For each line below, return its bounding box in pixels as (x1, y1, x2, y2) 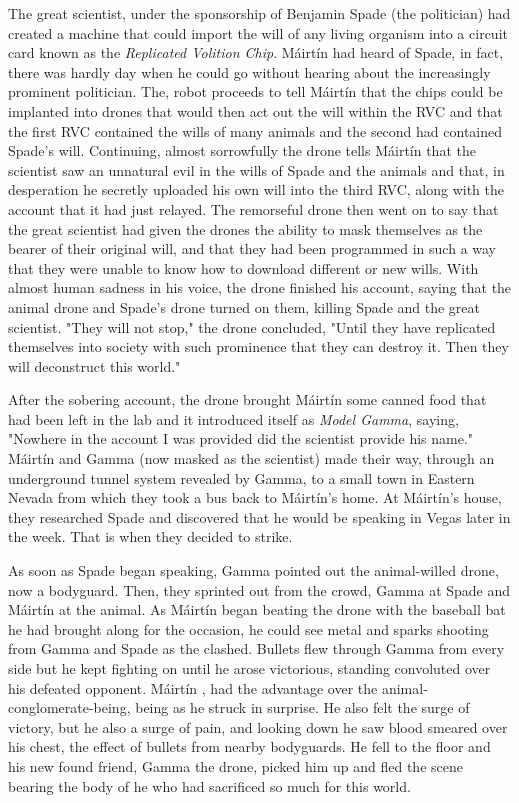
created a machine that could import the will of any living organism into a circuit (8, 22, 508, 43)
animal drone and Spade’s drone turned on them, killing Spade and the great (8, 296, 481, 317)
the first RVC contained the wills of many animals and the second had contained (8, 120, 503, 141)
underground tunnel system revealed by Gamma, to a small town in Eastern (8, 467, 475, 488)
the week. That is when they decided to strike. (8, 526, 293, 547)
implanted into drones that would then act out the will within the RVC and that (8, 100, 503, 121)
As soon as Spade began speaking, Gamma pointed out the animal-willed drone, (8, 560, 499, 581)
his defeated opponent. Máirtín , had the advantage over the (8, 677, 378, 698)
